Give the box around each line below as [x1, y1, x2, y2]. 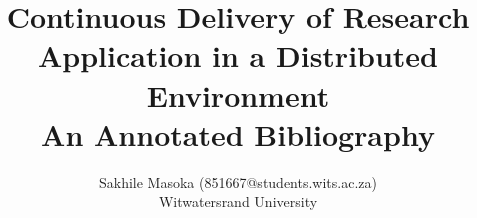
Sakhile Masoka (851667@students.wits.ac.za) [99, 171, 377, 192]
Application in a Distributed [37, 35, 439, 76]
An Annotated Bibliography [41, 113, 435, 154]
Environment [146, 74, 330, 115]
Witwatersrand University [158, 191, 318, 212]
